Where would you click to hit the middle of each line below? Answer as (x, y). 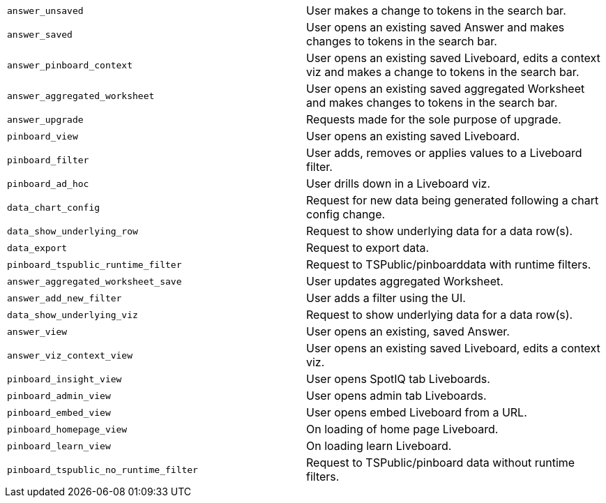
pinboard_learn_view (59, 446)
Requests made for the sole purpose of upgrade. (434, 119)
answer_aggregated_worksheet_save (94, 281)
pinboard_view (43, 136)
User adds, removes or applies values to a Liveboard (444, 153)
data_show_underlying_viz (73, 315)
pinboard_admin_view (59, 396)
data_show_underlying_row (73, 231)
